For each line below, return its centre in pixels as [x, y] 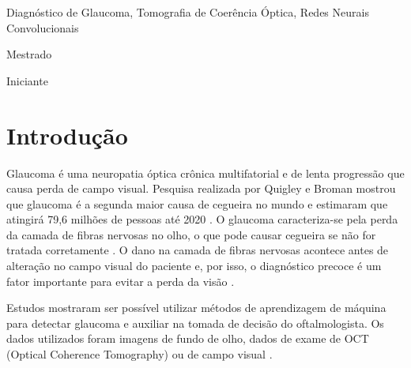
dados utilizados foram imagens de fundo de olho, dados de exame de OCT [188, 338]
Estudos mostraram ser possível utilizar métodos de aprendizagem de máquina [196, 308]
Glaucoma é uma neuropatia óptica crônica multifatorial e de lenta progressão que [205, 173]
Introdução [67, 135]
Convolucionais [43, 27]
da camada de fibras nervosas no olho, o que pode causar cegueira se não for [191, 234]
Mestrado [29, 54]
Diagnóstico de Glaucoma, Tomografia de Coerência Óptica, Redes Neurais [188, 12]
